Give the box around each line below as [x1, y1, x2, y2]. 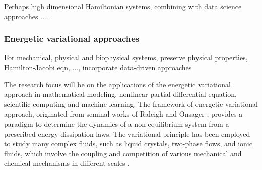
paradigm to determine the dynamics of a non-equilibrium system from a [4, 118, 229, 129]
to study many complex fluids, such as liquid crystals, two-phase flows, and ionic [4, 138, 252, 149]
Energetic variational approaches [4, 32, 140, 45]
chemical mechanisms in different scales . [4, 158, 130, 168]
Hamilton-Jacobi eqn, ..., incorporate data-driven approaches [4, 62, 192, 72]
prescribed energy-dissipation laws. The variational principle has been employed [4, 128, 250, 139]
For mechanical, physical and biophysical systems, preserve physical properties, [4, 52, 248, 63]
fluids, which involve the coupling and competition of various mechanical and [4, 148, 242, 158]
